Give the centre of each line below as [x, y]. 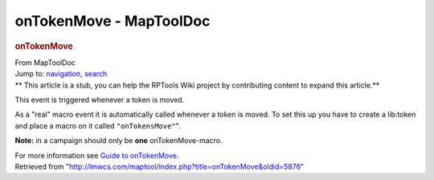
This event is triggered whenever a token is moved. [100, 100]
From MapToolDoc [45, 62]
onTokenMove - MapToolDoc [113, 21]
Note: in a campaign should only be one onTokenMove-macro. [119, 141]
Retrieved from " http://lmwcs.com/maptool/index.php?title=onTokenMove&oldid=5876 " [160, 166]
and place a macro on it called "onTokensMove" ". [98, 125]
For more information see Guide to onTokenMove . [97, 155]
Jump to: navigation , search [61, 74]
